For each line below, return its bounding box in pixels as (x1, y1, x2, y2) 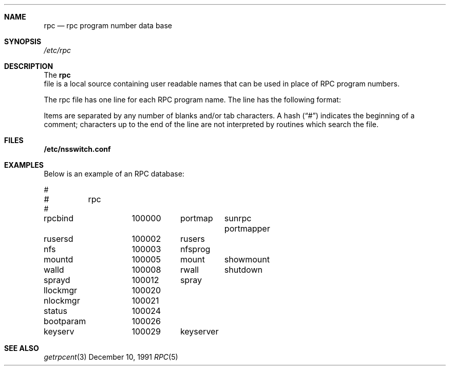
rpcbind (43, 213, 74, 223)
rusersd (43, 234, 73, 244)
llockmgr (43, 285, 78, 295)
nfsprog (180, 244, 211, 254)
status (43, 306, 67, 316)
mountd (43, 254, 73, 265)
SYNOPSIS (4, 37, 42, 46)
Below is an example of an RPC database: (44, 169, 184, 178)
